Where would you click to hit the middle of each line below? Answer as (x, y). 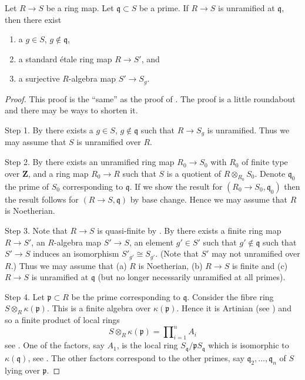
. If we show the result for (176, 186)
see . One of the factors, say (55, 345)
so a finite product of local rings (62, 320)
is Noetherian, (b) (170, 265)
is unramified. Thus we (248, 130)
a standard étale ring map (65, 58)
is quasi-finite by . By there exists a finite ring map (189, 231)
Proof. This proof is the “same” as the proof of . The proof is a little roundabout (150, 98)
